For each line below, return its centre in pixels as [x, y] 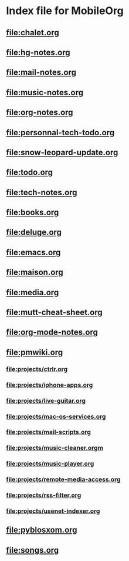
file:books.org [33, 213]
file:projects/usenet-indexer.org [53, 511]
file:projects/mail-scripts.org [48, 432]
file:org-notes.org [40, 113]
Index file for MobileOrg [65, 11]
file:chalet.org [33, 33]
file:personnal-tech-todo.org [60, 133]
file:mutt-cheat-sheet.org [54, 313]
